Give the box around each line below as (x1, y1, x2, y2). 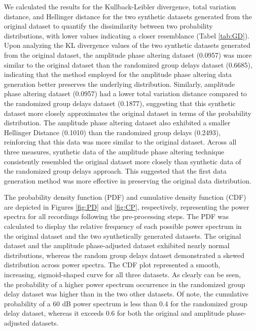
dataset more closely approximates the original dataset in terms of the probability (4, 108, 252, 118)
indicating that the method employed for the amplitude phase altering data (4, 69, 232, 79)
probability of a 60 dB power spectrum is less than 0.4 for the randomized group (4, 298, 248, 308)
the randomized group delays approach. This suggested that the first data (4, 166, 227, 176)
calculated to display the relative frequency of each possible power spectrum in (4, 221, 242, 231)
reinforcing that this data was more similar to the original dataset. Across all (4, 137, 237, 147)
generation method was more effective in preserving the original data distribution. (4, 175, 252, 185)
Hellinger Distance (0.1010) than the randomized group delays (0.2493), (4, 127, 221, 137)
